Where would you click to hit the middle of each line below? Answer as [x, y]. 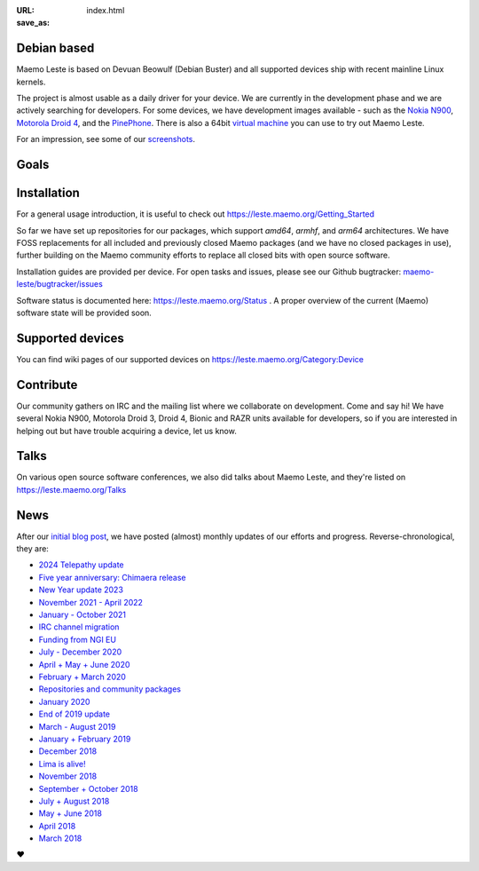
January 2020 [64, 701]
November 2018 [68, 776]
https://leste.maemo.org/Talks [71, 489]
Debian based [55, 48]
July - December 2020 [80, 652]
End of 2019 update [75, 714]
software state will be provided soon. [84, 313]
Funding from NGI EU [78, 639]
